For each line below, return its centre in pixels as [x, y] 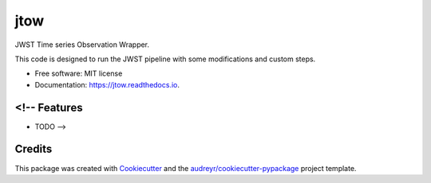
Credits [34, 149]
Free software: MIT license [79, 74]
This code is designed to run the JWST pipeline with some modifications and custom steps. [165, 59]
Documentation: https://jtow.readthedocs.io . [107, 84]
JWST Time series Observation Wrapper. [82, 45]
